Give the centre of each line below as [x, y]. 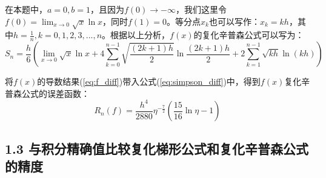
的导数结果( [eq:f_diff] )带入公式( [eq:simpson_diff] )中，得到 [149, 81]
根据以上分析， [140, 35]
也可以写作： [234, 21]
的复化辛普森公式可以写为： [249, 35]
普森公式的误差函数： [47, 93]
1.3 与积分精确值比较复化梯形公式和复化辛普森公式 [157, 148]
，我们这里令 [201, 9]
